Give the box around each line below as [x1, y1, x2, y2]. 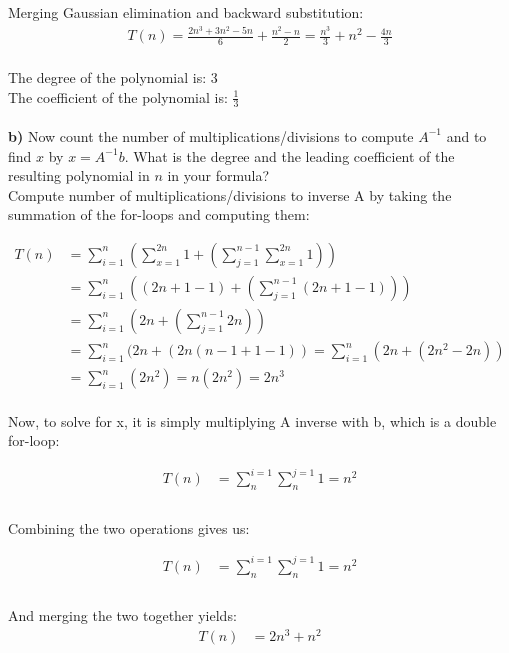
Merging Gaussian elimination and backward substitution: [8, 2, 364, 22]
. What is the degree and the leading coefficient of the [124, 145, 455, 166]
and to [446, 125, 487, 146]
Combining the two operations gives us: [8, 517, 250, 538]
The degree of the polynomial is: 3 [8, 66, 218, 87]
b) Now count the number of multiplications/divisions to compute [8, 125, 414, 146]
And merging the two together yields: [8, 605, 237, 626]
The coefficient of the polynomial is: [8, 86, 228, 107]
